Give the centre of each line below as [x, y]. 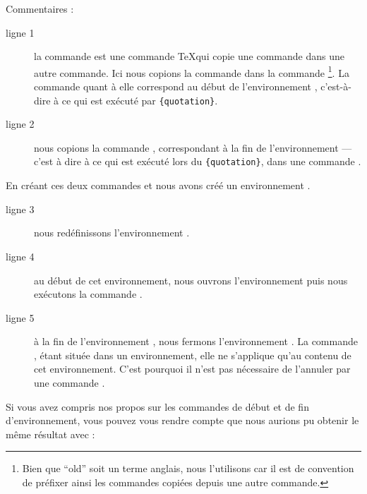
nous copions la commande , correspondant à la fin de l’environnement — [193, 147]
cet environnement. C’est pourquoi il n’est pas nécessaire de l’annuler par [192, 369]
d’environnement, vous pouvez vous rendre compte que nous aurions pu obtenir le [182, 420]
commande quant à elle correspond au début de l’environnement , [176, 86]
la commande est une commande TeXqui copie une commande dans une [189, 56]
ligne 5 [20, 317]
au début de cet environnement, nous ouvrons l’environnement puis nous [191, 280]
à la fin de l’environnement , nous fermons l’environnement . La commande [196, 341]
